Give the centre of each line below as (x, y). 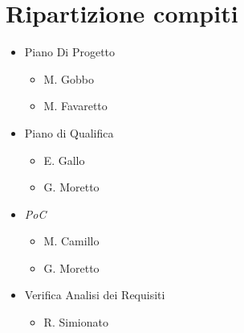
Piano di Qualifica (69, 132)
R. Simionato (76, 322)
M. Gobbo (69, 78)
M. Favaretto (75, 106)
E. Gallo (64, 160)
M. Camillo (71, 241)
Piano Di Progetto (70, 52)
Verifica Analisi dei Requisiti (95, 295)
